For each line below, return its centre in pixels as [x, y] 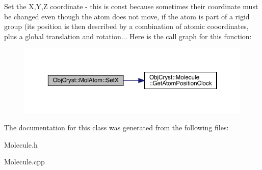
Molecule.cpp [24, 162]
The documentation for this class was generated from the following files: [116, 127]
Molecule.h [21, 144]
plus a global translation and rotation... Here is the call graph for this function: [128, 36]
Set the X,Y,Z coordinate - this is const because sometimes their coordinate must [131, 6]
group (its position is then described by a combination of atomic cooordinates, [126, 26]
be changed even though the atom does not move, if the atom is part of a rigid [127, 16]
